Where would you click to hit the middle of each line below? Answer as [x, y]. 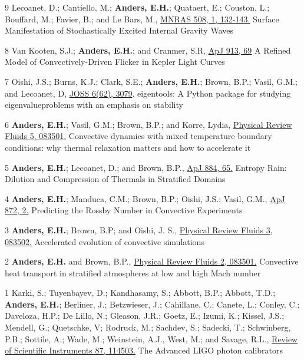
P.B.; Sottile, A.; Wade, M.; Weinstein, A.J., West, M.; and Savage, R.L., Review [151, 338]
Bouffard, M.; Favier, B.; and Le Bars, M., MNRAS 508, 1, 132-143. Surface [142, 19]
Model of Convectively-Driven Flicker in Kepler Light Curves [115, 62]
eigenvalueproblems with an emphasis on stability [94, 105]
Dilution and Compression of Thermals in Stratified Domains [115, 179]
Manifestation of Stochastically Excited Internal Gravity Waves [119, 30]
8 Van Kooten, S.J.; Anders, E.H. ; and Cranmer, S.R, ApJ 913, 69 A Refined [148, 50]
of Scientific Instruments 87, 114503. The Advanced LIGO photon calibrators [144, 350]
